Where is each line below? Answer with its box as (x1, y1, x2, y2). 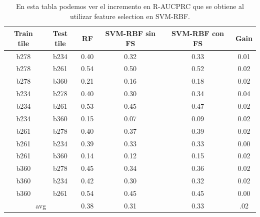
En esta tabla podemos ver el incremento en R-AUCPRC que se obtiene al (15, 1, 244, 11)
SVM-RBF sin (105, 28, 155, 39)
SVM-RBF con (171, 28, 224, 39)
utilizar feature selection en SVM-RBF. (70, 11, 190, 21)
